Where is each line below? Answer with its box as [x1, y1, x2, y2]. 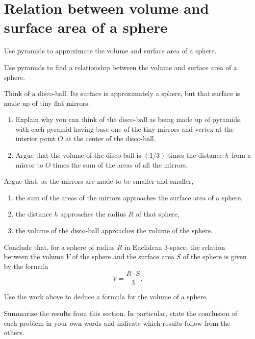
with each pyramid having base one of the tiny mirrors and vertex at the [15, 123, 234, 134]
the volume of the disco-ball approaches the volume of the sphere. [15, 225, 213, 236]
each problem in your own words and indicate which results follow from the [4, 317, 230, 328]
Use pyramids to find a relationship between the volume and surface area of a [4, 62, 237, 72]
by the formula [4, 261, 49, 271]
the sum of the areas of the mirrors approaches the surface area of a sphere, [15, 192, 243, 202]
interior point [15, 133, 56, 144]
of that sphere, [135, 209, 179, 219]
